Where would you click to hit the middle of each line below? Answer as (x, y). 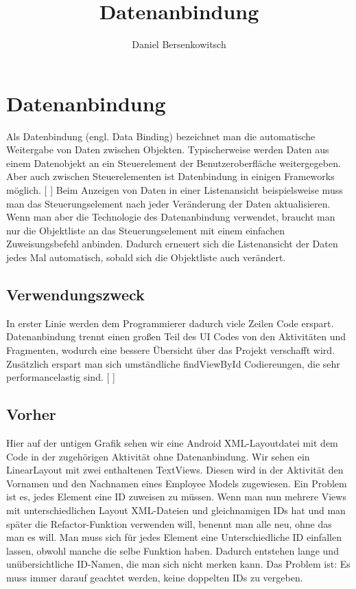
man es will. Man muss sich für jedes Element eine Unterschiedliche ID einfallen (174, 537)
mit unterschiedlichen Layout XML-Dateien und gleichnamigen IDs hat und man (176, 510)
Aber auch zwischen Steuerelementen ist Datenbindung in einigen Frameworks (170, 176)
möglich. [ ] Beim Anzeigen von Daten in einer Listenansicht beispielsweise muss (175, 190)
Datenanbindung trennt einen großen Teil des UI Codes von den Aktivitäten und (176, 336)
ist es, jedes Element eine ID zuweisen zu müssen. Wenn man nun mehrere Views (176, 497)
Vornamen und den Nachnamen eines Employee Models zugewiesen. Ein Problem (177, 483)
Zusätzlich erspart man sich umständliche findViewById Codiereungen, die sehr (173, 363)
